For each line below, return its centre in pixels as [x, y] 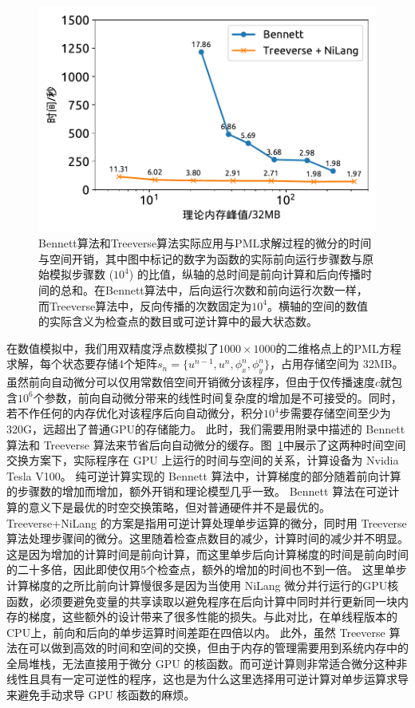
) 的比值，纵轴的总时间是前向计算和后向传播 [245, 274]
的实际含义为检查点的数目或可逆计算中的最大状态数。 [178, 321]
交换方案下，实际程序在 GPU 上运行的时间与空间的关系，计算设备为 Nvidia [203, 460]
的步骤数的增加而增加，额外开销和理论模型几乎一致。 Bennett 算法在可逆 [198, 491]
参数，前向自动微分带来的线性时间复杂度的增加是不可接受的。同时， [223, 397]
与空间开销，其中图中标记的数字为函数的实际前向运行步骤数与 [200, 258]
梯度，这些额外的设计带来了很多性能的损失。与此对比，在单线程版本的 [213, 617]
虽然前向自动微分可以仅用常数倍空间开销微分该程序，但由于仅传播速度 [191, 382]
